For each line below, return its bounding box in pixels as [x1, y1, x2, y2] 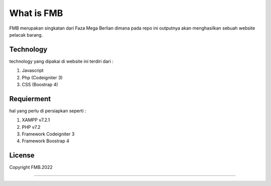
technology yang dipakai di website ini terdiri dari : [9, 58, 114, 64]
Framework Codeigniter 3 [22, 131, 75, 137]
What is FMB [9, 8, 63, 19]
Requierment [9, 94, 51, 103]
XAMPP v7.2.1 [22, 117, 50, 123]
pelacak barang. [9, 32, 43, 38]
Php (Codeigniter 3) [22, 74, 63, 80]
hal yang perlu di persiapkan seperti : [9, 108, 86, 114]
